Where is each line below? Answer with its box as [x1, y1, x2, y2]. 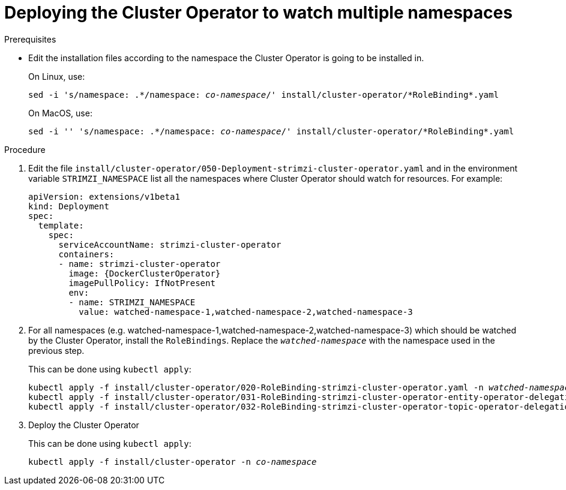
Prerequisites [4, 34, 56, 44]
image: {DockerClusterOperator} [68, 268, 221, 278]
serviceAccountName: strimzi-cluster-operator [58, 239, 281, 249]
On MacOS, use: [28, 107, 92, 118]
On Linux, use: [28, 71, 85, 82]
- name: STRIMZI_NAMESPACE [68, 297, 196, 307]
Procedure [4, 144, 46, 155]
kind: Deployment [28, 201, 109, 211]
